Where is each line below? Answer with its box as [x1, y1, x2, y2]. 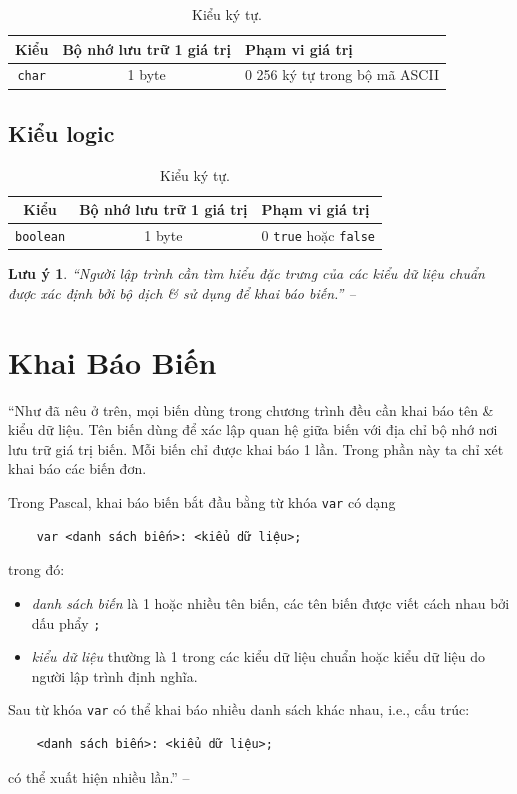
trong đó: [8, 559, 65, 580]
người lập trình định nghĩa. [31, 665, 198, 686]
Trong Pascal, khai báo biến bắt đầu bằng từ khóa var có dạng [8, 492, 396, 513]
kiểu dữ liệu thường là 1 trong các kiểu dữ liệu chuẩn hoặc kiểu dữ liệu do [31, 646, 485, 667]
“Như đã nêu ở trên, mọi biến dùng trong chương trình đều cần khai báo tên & [8, 399, 494, 420]
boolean [15, 230, 66, 245]
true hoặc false [273, 225, 376, 246]
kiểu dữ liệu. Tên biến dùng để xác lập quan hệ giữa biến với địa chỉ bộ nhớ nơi [8, 419, 498, 440]
